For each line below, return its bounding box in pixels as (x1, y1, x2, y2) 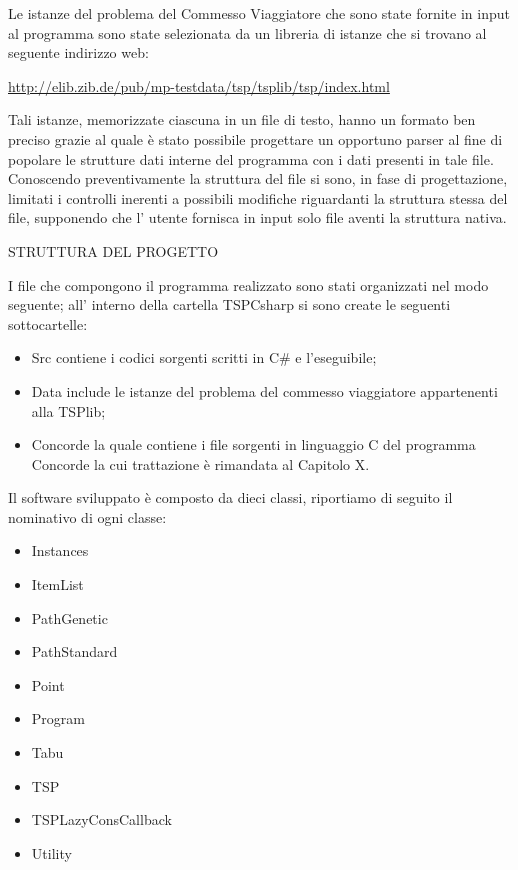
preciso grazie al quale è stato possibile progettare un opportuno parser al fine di (8, 128, 503, 149)
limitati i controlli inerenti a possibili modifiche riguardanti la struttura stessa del (8, 187, 508, 208)
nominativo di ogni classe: (8, 506, 167, 527)
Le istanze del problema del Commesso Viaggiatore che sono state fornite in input (8, 3, 510, 23)
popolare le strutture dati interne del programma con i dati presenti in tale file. (8, 148, 494, 169)
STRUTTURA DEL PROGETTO (8, 240, 219, 261)
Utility (31, 842, 72, 863)
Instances (31, 540, 89, 561)
